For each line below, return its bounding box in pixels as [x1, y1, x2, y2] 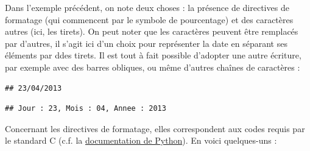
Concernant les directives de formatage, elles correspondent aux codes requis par [5, 122, 305, 135]
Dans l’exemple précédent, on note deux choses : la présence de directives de [5, 1, 289, 13]
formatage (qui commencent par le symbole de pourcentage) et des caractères [5, 13, 294, 26]
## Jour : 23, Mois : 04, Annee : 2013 [5, 104, 166, 113]
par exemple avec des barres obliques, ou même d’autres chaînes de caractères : [5, 60, 300, 73]
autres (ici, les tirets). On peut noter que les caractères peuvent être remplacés [5, 25, 298, 38]
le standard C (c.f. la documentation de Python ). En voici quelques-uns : [5, 134, 277, 147]
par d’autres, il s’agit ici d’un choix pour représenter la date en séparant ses [5, 37, 287, 49]
